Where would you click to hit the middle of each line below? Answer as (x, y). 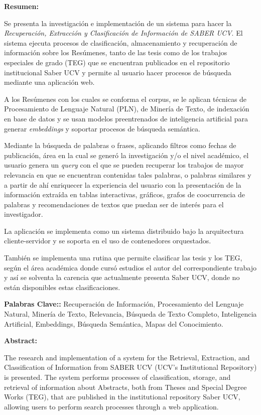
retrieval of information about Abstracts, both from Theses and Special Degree (125, 387)
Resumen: (21, 6)
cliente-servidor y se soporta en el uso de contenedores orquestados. (108, 241)
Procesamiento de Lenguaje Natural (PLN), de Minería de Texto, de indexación (127, 109)
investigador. (24, 214)
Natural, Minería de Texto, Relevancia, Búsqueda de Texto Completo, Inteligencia (130, 314)
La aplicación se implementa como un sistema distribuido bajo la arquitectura (124, 231)
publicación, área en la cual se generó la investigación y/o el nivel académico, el (126, 155)
